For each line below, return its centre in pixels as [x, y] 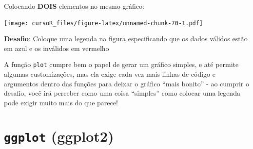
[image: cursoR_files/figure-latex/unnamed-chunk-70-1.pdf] [104, 23]
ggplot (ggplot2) [59, 136]
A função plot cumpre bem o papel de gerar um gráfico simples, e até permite [121, 64]
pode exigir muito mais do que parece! [61, 102]
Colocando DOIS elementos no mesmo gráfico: [74, 6]
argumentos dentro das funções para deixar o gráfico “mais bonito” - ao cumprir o [127, 83]
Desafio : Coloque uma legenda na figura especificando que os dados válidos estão [126, 39]
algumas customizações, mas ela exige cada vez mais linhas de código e [110, 74]
